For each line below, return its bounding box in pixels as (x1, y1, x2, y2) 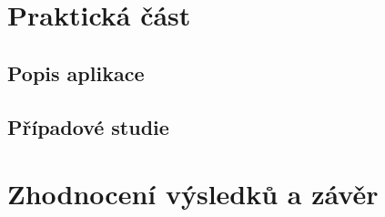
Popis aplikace (7, 58, 145, 87)
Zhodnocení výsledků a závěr (7, 175, 379, 212)
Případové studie (7, 112, 169, 140)
